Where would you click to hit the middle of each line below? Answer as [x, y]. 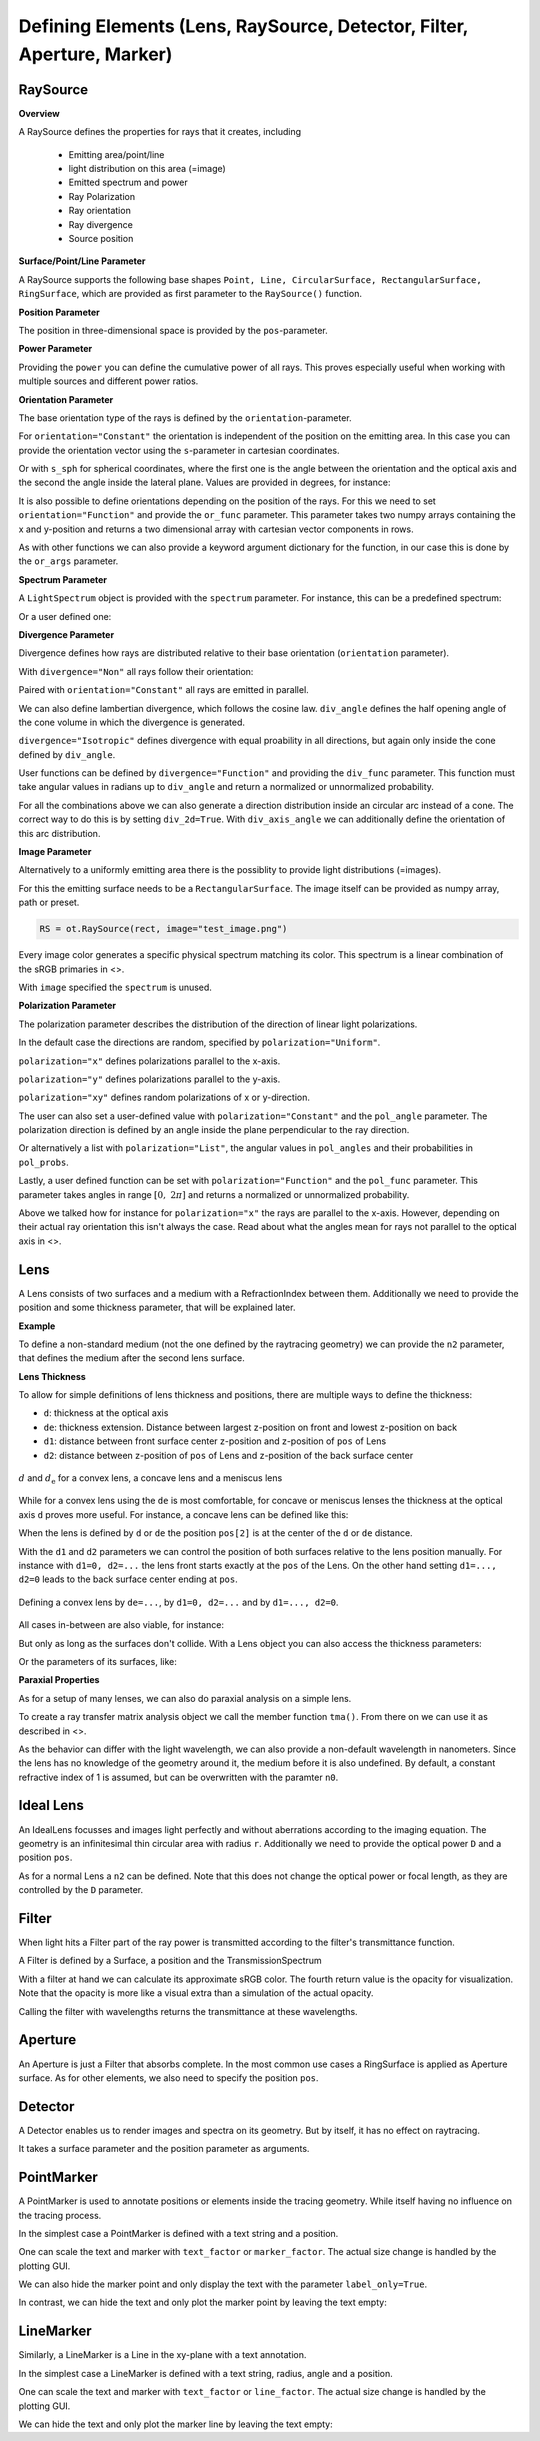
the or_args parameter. [68, 561]
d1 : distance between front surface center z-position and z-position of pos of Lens [215, 1441]
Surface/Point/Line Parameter [82, 261]
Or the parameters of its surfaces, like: [97, 1661]
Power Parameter [55, 349]
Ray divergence [101, 224]
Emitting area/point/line [116, 154]
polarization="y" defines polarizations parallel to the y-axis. [149, 1079]
